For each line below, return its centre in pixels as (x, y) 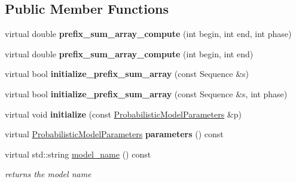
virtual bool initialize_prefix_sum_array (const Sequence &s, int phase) (146, 93)
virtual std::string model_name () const (78, 154)
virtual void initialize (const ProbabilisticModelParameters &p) (123, 114)
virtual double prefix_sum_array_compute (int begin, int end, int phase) (148, 34)
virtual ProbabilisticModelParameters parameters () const (114, 134)
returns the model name (48, 174)
